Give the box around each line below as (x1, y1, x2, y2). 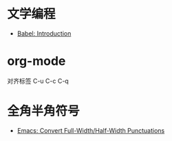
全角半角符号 (7, 103, 80, 119)
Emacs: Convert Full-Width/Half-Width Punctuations (17, 126, 165, 134)
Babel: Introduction (17, 29, 72, 38)
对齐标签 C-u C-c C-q (7, 77, 69, 85)
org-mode (7, 53, 66, 69)
